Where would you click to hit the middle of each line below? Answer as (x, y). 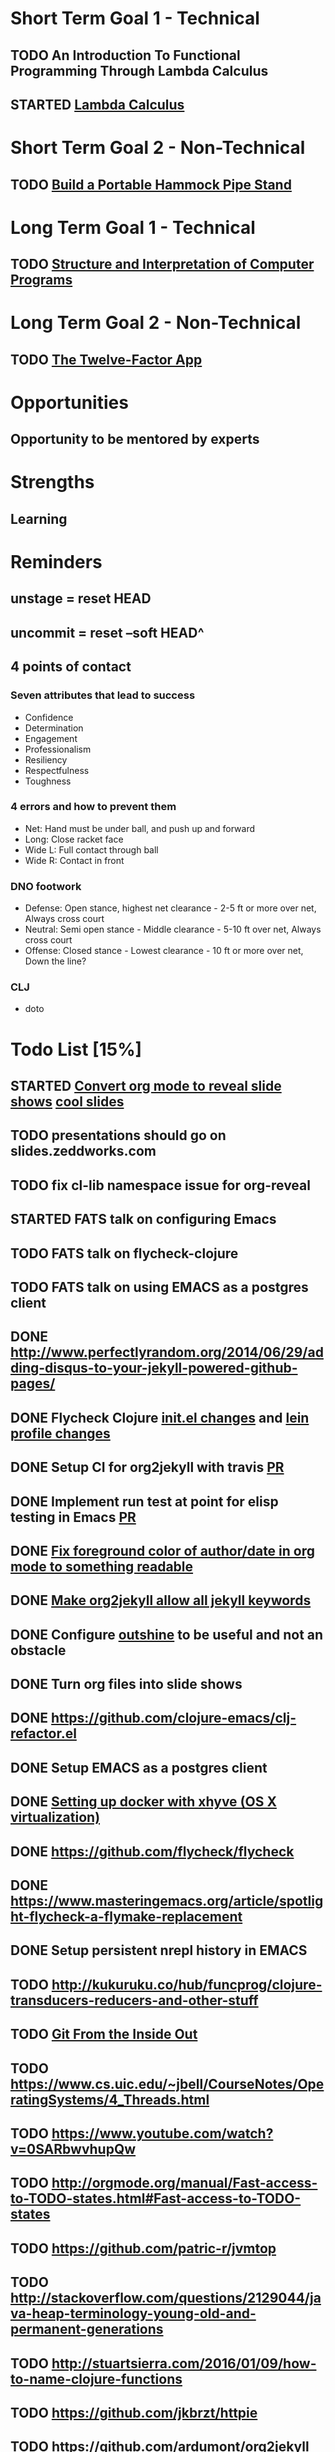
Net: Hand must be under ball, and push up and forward (140, 828)
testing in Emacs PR (73, 1517)
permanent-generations (87, 2329)
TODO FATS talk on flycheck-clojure (124, 1253)
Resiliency (46, 759)
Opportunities (69, 402)
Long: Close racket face (74, 839)
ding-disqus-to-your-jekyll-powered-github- (154, 1368)
